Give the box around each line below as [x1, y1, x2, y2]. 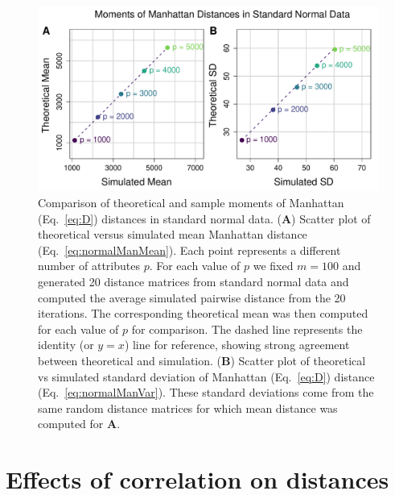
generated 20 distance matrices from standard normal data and [38, 272, 349, 289]
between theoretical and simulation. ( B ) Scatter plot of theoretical [38, 351, 366, 368]
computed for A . [38, 415, 121, 432]
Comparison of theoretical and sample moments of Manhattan [38, 193, 344, 210]
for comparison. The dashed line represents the [131, 320, 363, 337]
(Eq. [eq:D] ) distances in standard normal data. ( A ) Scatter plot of [38, 210, 371, 227]
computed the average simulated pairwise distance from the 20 [38, 289, 346, 306]
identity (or [38, 336, 94, 353]
